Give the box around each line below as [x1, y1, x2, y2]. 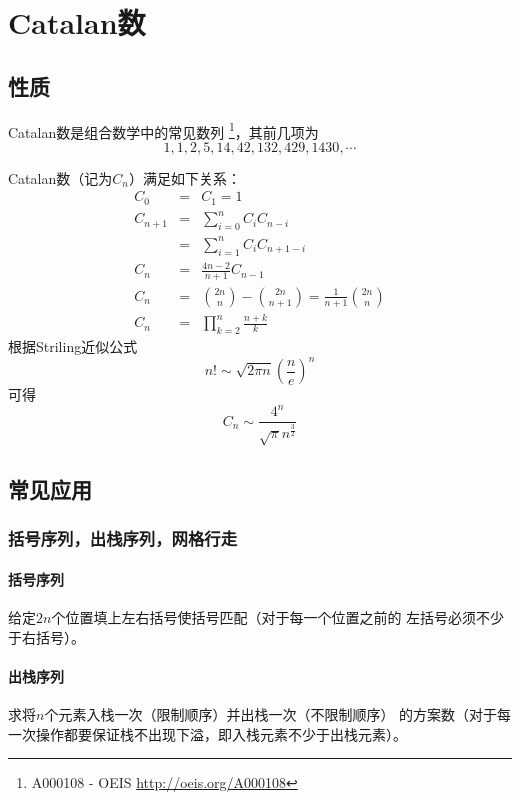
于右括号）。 [8, 626, 85, 647]
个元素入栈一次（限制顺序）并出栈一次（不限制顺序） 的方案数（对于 [44, 704, 498, 725]
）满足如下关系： [128, 167, 241, 188]
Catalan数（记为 [8, 167, 113, 188]
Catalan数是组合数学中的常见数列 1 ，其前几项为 [8, 118, 319, 142]
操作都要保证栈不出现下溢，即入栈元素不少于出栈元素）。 [35, 723, 407, 744]
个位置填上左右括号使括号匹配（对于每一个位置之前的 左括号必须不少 [51, 607, 505, 628]
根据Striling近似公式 [8, 336, 138, 357]
